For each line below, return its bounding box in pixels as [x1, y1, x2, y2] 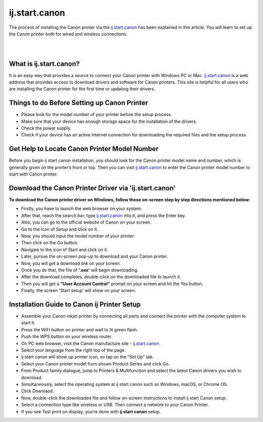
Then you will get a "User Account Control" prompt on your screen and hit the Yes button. [21, 281, 204, 287]
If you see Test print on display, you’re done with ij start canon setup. [21, 408, 161, 414]
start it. [21, 320, 36, 326]
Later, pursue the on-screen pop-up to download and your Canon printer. [21, 253, 168, 259]
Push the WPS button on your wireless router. [21, 334, 113, 340]
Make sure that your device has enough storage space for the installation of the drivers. [21, 118, 197, 124]
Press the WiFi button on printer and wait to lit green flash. [21, 326, 138, 332]
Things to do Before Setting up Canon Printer [9, 99, 148, 107]
